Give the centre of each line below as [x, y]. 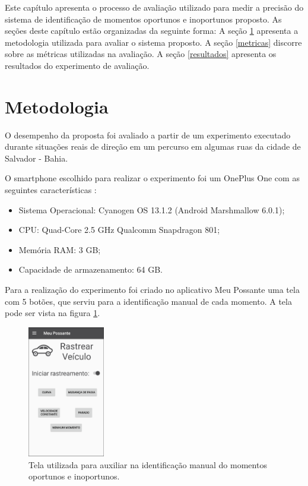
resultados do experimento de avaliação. [77, 65]
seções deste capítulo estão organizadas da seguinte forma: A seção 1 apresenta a [152, 31]
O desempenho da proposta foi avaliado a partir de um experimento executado [148, 135]
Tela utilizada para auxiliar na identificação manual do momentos [148, 464]
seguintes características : [51, 190]
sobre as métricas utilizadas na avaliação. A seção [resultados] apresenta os [141, 54]
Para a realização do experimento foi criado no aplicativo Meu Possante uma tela [152, 290]
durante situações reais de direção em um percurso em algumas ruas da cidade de [153, 146]
